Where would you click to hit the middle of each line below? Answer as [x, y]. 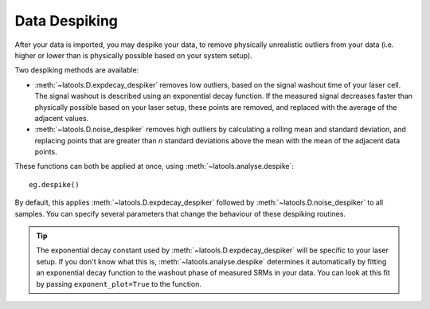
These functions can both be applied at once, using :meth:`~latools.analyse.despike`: [154, 166]
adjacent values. [62, 118]
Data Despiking [66, 21]
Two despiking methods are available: [77, 70]
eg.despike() [54, 184]
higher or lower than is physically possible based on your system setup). [133, 55]
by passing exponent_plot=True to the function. [119, 284]
